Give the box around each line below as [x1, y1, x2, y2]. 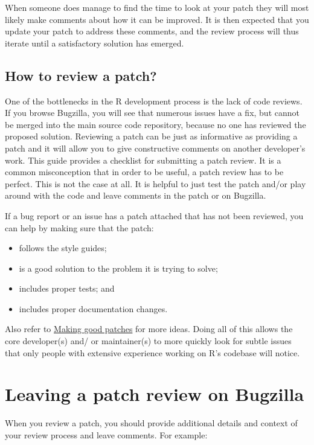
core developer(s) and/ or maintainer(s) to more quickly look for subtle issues [5, 335, 292, 347]
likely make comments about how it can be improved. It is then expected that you [5, 13, 309, 25]
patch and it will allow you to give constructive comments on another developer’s [5, 141, 306, 154]
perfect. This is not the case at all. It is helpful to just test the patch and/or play [5, 177, 306, 190]
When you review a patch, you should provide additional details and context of [5, 417, 298, 429]
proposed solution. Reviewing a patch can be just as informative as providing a [5, 130, 298, 142]
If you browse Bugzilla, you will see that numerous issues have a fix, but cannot [5, 106, 300, 119]
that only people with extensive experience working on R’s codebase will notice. [5, 346, 300, 359]
